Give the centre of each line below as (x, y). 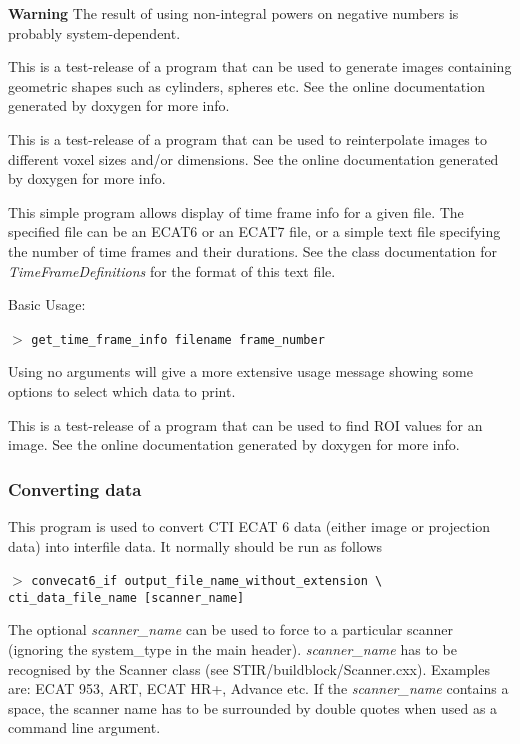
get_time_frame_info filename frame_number (178, 339)
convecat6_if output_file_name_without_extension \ (207, 581)
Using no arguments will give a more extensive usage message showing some (240, 371)
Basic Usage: (47, 304)
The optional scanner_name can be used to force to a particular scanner (230, 629)
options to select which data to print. (122, 390)
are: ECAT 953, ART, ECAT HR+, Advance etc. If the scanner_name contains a (258, 688)
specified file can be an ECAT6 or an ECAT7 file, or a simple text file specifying (254, 231)
